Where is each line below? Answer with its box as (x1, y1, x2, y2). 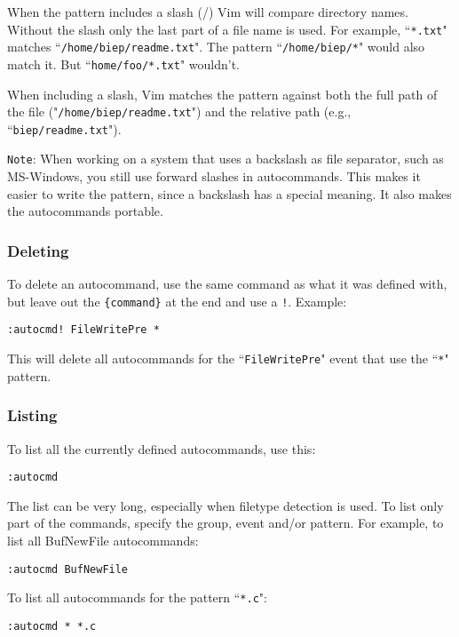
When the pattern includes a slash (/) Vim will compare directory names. (7, 3, 408, 20)
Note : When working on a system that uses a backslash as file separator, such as (7, 149, 444, 168)
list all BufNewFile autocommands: (7, 530, 199, 549)
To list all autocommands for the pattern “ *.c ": (7, 588, 267, 607)
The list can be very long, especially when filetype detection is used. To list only (7, 496, 444, 514)
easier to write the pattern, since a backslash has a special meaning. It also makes (7, 184, 452, 203)
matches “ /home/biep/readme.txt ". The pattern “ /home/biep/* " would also (7, 37, 425, 56)
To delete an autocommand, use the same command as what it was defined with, (7, 275, 447, 293)
